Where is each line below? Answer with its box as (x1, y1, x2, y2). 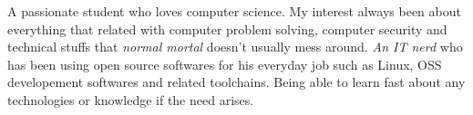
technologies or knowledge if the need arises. (7, 90, 254, 109)
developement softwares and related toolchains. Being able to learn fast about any (7, 72, 466, 91)
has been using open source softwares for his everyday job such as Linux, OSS (7, 54, 442, 73)
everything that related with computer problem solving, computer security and (7, 19, 447, 38)
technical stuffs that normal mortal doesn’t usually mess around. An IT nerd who (7, 37, 463, 56)
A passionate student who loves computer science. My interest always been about (7, 2, 461, 20)
